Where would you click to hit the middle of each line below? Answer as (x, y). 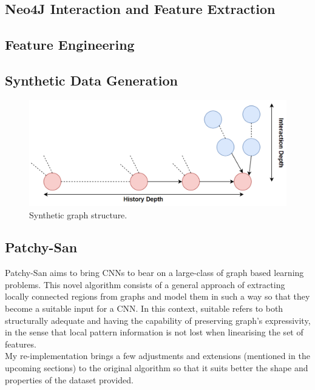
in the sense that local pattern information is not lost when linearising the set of (154, 332)
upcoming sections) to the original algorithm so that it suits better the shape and (157, 368)
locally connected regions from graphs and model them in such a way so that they (157, 296)
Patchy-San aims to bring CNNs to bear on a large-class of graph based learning (154, 273)
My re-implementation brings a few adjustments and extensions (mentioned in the (157, 356)
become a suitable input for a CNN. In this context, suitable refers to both (144, 308)
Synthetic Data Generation (91, 80)
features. (21, 344)
